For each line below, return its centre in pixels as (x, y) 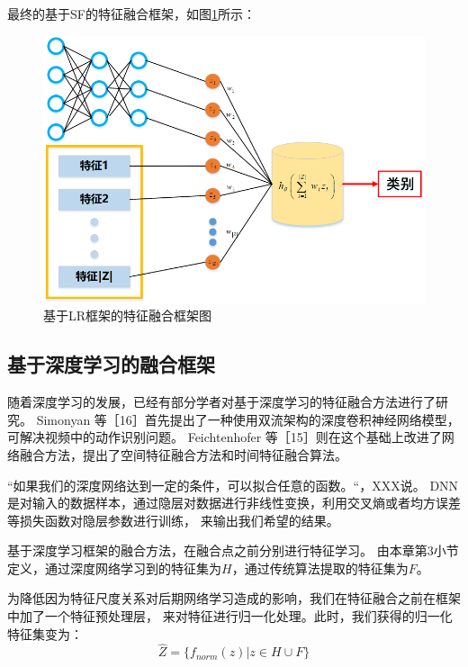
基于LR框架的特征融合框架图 (128, 315)
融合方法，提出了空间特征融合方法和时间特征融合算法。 (183, 454)
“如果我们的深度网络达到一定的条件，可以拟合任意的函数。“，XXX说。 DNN (233, 485)
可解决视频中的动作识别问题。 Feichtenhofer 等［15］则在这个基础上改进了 (225, 437)
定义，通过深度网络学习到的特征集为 (114, 568)
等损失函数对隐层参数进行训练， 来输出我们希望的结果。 (173, 520)
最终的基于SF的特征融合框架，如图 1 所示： (131, 14)
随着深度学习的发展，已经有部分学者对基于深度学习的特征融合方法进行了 (221, 402)
